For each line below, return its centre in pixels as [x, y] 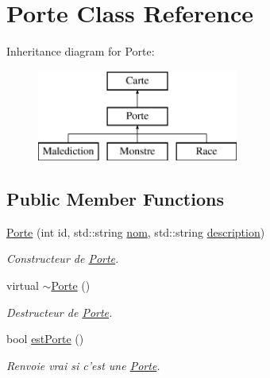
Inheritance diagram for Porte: [81, 51]
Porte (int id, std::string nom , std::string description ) [136, 231]
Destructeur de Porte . [60, 312]
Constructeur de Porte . [63, 258]
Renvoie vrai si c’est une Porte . [83, 365]
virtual [23, 285]
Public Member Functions [115, 199]
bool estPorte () [45, 339]
